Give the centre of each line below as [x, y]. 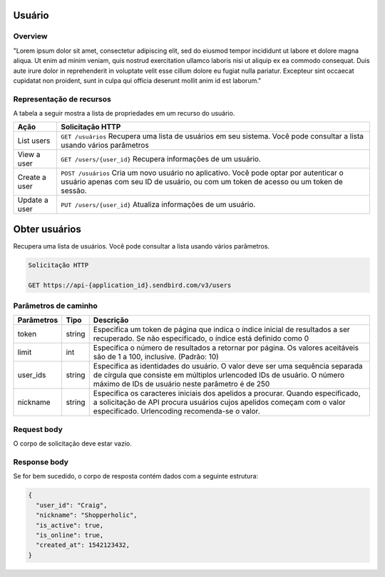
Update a [33, 200]
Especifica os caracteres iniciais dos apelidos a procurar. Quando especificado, [227, 393]
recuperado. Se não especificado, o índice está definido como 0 [201, 338]
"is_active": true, [70, 525]
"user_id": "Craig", [72, 505]
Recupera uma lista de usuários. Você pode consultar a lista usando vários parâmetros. [142, 246]
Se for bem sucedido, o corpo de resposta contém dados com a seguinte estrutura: [136, 476]
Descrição [111, 320]
